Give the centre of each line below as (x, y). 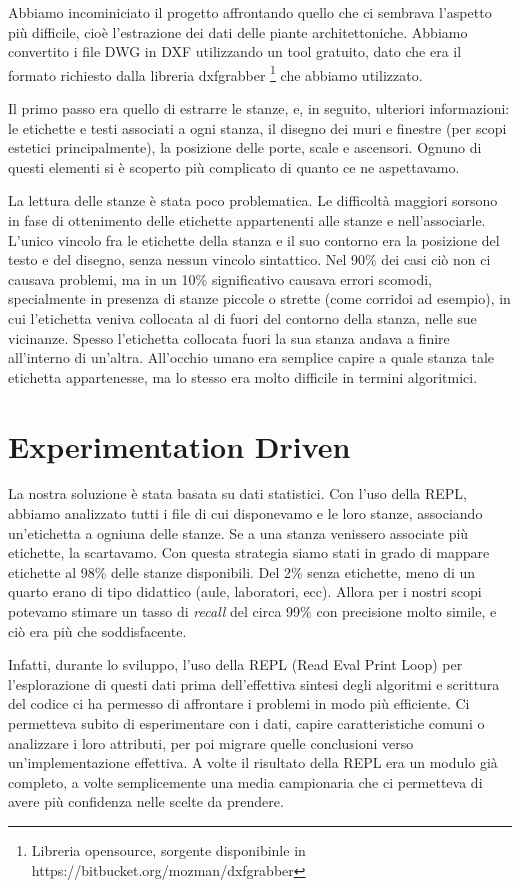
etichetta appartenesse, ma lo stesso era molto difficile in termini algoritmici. (243, 376)
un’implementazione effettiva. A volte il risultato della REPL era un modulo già (253, 762)
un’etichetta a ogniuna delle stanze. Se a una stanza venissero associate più (238, 532)
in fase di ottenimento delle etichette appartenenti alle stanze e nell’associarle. (247, 220)
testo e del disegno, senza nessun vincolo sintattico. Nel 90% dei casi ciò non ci (249, 259)
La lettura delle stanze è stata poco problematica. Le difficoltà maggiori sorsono (253, 200)
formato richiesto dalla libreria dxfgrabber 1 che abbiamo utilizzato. (215, 73)
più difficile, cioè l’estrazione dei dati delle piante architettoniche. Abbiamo (238, 31)
